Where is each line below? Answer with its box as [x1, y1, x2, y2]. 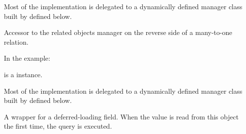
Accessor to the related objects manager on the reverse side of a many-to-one [4, 27, 232, 37]
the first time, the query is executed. [4, 121, 112, 131]
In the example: [4, 53, 50, 63]
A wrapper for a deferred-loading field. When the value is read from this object [4, 111, 239, 121]
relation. [4, 36, 29, 47]
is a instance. [4, 69, 43, 79]
